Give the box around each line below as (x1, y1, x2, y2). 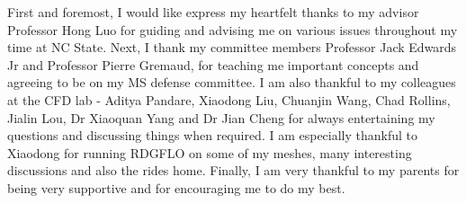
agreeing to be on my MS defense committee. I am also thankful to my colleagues (7, 73, 456, 92)
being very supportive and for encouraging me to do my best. (7, 178, 345, 197)
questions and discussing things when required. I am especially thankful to (7, 126, 418, 145)
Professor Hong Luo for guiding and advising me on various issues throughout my (7, 20, 458, 39)
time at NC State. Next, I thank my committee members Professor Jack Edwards (7, 38, 457, 57)
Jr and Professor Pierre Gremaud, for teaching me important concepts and (7, 55, 419, 74)
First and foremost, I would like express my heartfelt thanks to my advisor (7, 3, 419, 21)
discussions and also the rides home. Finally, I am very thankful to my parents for (7, 161, 460, 180)
